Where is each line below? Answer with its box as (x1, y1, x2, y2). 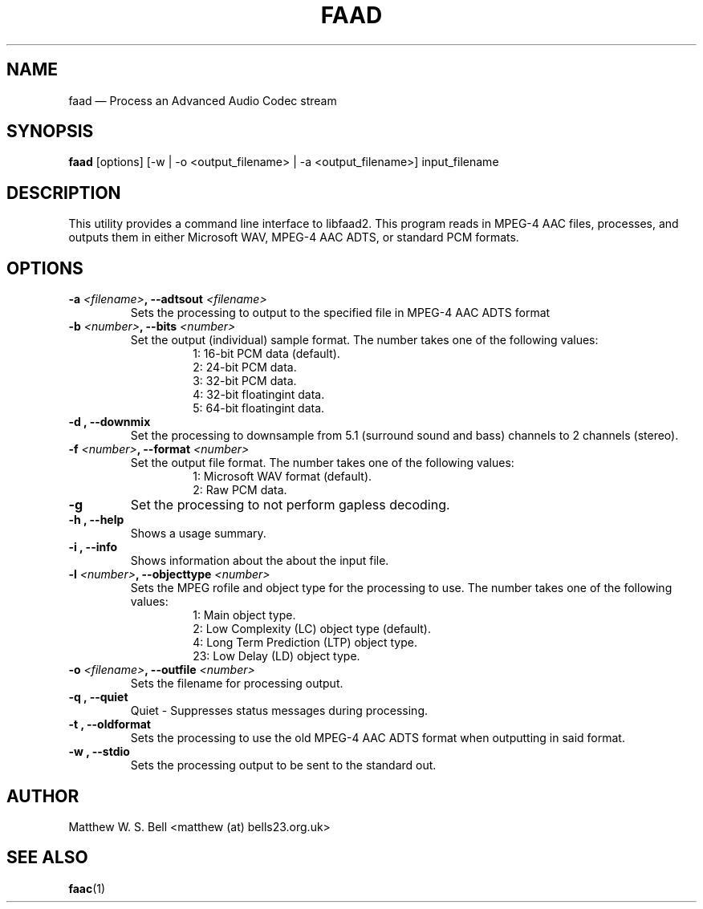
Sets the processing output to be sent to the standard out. (130, 758, 437, 773)
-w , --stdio (68, 745, 130, 759)
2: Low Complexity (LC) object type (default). (193, 622, 431, 636)
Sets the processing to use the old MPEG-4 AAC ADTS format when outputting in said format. (130, 731, 625, 745)
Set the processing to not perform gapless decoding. (130, 497, 450, 513)
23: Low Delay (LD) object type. (193, 649, 360, 663)
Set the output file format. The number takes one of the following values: (130, 456, 514, 470)
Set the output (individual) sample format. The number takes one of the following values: (130, 333, 599, 347)
